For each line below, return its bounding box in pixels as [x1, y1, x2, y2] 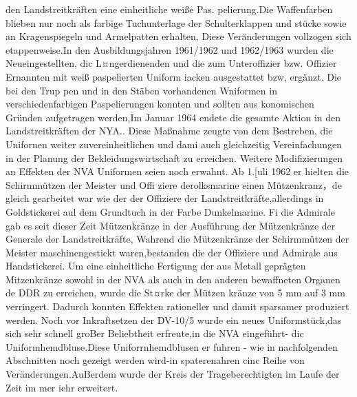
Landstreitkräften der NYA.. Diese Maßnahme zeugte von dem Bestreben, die [6, 123, 333, 138]
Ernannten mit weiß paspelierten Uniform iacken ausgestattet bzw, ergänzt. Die [6, 69, 342, 83]
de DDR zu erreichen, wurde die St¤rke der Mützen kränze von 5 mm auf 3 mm [6, 285, 345, 300]
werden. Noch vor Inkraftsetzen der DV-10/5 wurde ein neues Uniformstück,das [6, 312, 342, 327]
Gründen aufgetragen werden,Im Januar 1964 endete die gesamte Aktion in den [6, 110, 341, 124]
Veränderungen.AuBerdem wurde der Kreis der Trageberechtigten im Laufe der [6, 367, 340, 381]
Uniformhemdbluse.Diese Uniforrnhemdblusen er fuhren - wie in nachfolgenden [6, 339, 338, 354]
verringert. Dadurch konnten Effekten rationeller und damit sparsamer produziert [6, 299, 349, 314]
